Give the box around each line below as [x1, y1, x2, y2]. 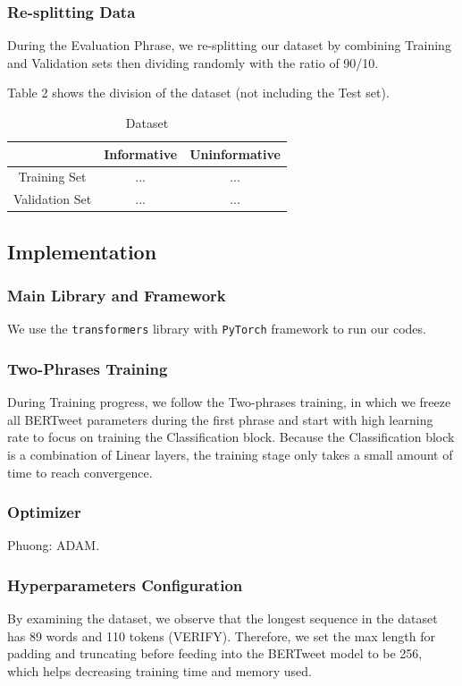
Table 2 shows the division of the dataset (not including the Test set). [7, 83, 390, 102]
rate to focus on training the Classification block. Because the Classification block [7, 428, 455, 446]
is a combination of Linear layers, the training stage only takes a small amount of [7, 445, 453, 464]
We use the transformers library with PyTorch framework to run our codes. [7, 319, 426, 338]
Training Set [18, 167, 87, 186]
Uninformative [189, 144, 281, 163]
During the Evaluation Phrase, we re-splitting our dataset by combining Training [7, 36, 451, 55]
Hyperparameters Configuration [7, 573, 243, 596]
